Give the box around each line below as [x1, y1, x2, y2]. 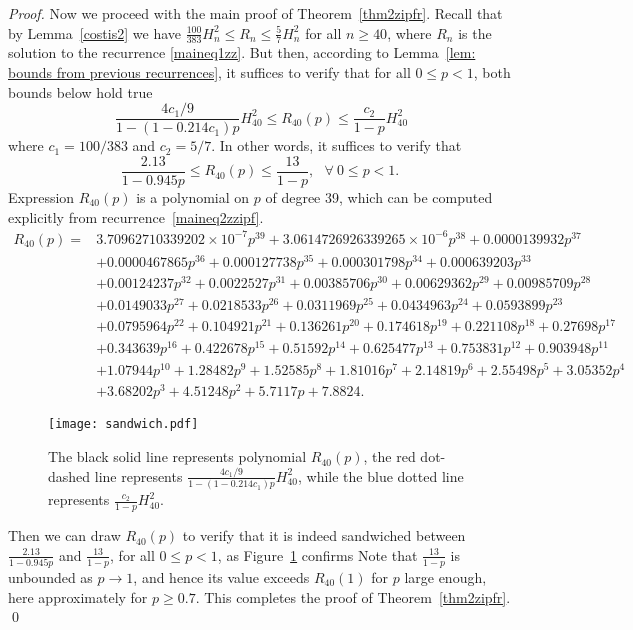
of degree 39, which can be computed [265, 186, 493, 207]
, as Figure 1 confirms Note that [217, 544, 418, 565]
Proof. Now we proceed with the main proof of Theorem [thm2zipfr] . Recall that [8, 3, 503, 23]
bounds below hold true [8, 81, 153, 102]
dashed [48, 465, 91, 486]
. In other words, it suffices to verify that [211, 135, 462, 156]
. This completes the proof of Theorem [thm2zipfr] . [195, 586, 511, 607]
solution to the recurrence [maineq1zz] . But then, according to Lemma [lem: [8, 42, 476, 63]
